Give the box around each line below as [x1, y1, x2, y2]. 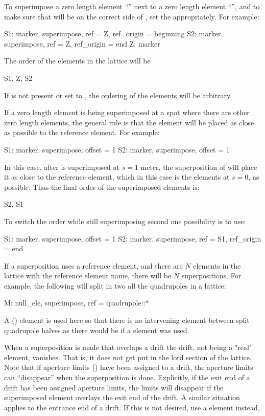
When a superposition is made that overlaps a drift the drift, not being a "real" [4, 342, 252, 353]
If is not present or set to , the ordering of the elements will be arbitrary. [4, 90, 232, 100]
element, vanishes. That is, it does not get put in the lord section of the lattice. [4, 352, 252, 362]
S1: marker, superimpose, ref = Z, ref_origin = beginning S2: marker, [4, 28, 223, 39]
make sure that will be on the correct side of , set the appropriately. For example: [4, 11, 259, 21]
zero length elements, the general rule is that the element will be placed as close [4, 117, 254, 127]
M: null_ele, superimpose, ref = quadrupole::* [4, 297, 149, 308]
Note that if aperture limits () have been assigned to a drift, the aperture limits [4, 362, 253, 373]
